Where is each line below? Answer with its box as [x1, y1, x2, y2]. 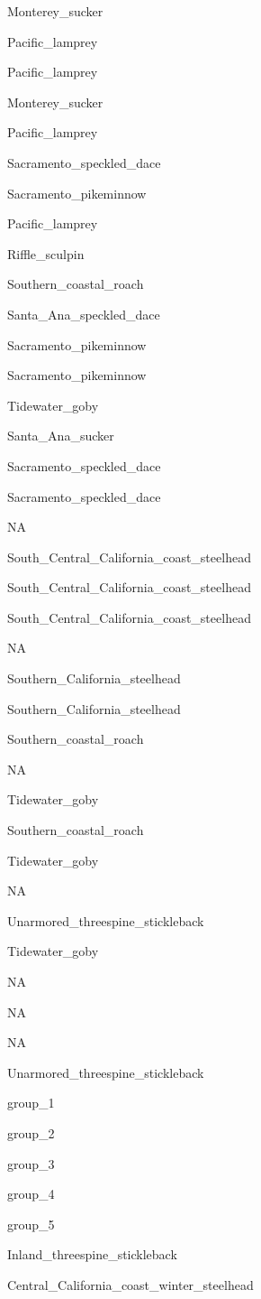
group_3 [7, 1154, 55, 1173]
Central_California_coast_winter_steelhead [7, 1275, 254, 1294]
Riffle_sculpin [7, 244, 85, 263]
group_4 [7, 1184, 55, 1203]
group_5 [7, 1214, 55, 1233]
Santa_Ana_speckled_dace [7, 304, 160, 323]
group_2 [7, 1123, 55, 1142]
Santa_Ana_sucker [7, 426, 114, 445]
